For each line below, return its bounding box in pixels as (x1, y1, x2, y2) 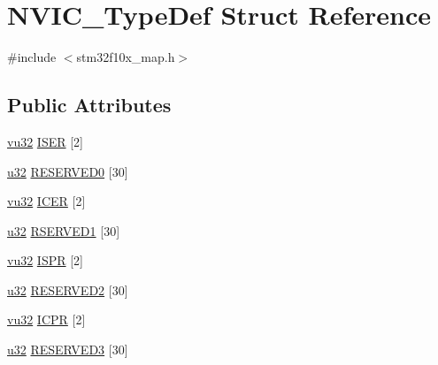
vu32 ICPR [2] (7, 310, 86, 329)
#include (7, 48, 57, 66)
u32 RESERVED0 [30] (7, 162, 128, 180)
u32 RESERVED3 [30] (7, 340, 128, 359)
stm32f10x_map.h (76, 48, 175, 66)
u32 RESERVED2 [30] (7, 280, 128, 299)
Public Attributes (7, 91, 172, 118)
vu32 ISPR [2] (7, 251, 83, 270)
